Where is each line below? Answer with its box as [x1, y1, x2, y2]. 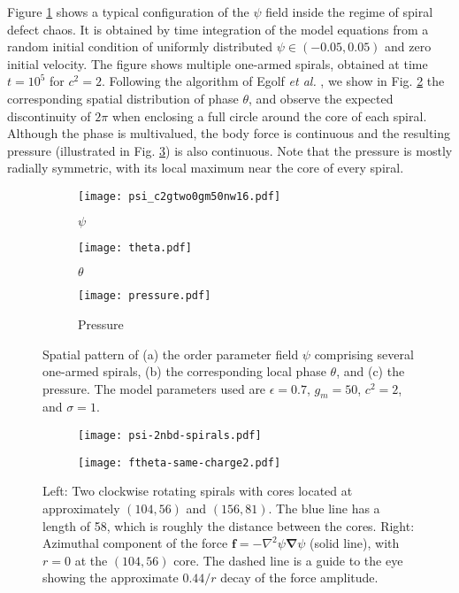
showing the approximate [42, 568, 179, 587]
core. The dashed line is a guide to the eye [173, 551, 403, 569]
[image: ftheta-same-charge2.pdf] [78, 456, 281, 469]
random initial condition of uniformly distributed [7, 37, 273, 56]
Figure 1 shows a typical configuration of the [7, 3, 249, 20]
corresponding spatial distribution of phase [7, 89, 239, 107]
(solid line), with [310, 534, 400, 552]
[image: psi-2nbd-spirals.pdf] [78, 429, 262, 443]
